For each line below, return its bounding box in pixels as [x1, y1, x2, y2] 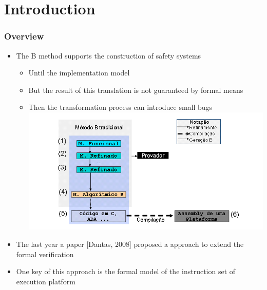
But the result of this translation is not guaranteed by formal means [28, 84, 243, 95]
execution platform [16, 276, 75, 286]
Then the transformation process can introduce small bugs [28, 102, 213, 112]
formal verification [16, 248, 74, 259]
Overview [4, 30, 44, 43]
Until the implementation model [28, 67, 130, 78]
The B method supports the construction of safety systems [16, 50, 201, 61]
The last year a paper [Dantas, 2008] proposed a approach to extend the [16, 239, 244, 249]
